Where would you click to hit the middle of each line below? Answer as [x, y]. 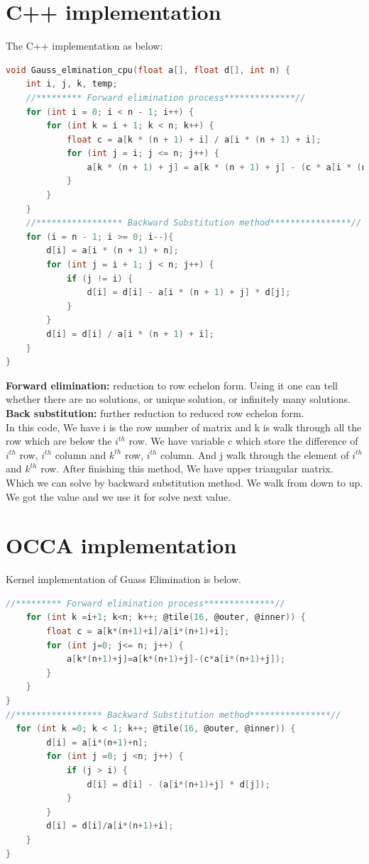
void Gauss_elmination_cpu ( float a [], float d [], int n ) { [148, 70]
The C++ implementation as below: [84, 46]
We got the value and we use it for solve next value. [119, 496]
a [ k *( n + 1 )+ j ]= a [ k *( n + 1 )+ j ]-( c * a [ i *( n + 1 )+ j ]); [176, 659]
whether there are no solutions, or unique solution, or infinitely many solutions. [178, 399]
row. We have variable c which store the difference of [243, 441]
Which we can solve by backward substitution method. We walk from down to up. [184, 482]
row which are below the [59, 441]
